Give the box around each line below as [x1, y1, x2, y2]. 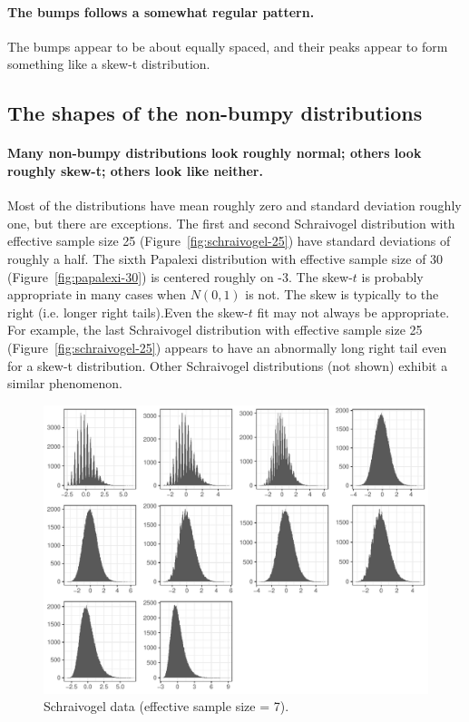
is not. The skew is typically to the [245, 285, 439, 304]
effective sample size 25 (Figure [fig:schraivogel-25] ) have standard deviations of [7, 231, 451, 250]
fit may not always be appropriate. [257, 302, 450, 321]
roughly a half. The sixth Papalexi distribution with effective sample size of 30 [7, 249, 444, 268]
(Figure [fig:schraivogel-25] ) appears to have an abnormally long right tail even [7, 337, 447, 356]
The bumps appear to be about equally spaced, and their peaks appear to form [7, 36, 448, 55]
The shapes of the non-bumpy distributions [7, 99, 423, 127]
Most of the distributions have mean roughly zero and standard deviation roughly [7, 196, 462, 215]
